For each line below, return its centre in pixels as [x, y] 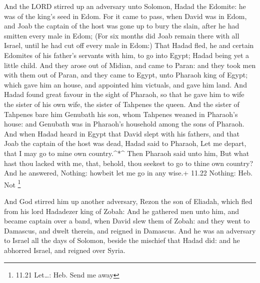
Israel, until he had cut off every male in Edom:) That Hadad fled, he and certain [129, 45]
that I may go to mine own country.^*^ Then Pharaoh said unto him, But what [127, 153]
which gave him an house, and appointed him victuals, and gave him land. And [125, 84]
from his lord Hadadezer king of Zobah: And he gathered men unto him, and [122, 211]
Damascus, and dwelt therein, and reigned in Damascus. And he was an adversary [130, 230]
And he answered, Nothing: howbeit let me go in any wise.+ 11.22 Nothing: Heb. [128, 173]
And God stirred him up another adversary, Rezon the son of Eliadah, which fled [128, 201]
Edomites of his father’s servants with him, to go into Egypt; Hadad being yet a [127, 55]
